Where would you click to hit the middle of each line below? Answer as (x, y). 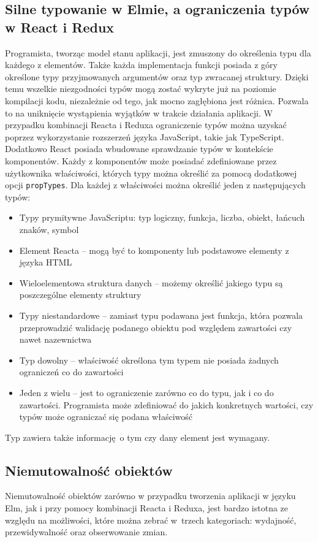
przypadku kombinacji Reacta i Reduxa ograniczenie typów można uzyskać (146, 125)
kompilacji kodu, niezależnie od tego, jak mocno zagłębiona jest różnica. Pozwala (157, 100)
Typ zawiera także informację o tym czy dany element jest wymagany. (138, 437)
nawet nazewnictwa (55, 339)
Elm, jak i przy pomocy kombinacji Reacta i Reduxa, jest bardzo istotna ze (147, 508)
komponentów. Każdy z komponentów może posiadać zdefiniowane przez (141, 160)
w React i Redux (60, 27)
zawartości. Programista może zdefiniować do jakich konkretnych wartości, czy (166, 404)
